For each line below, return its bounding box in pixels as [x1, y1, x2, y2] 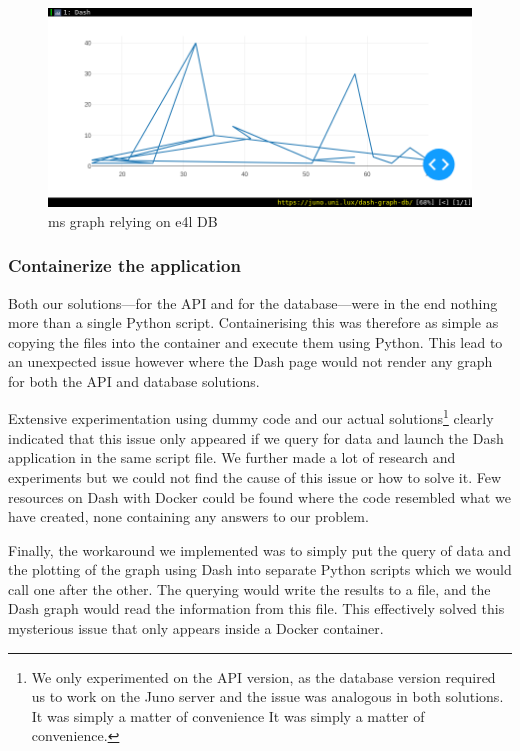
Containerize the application [8, 253, 241, 278]
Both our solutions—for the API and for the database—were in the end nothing [8, 292, 498, 313]
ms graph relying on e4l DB [48, 210, 218, 231]
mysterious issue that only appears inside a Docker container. [8, 618, 384, 639]
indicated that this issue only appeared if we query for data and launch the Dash [8, 427, 504, 448]
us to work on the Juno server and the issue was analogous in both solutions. [31, 686, 504, 707]
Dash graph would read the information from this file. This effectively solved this [8, 598, 505, 619]
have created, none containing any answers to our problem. [8, 506, 369, 527]
